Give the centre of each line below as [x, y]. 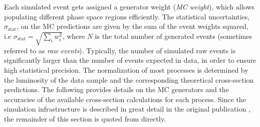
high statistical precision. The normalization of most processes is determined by [126, 69]
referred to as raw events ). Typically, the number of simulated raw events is [120, 50]
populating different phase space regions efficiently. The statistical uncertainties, [127, 16]
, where [74, 36]
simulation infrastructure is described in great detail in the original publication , [127, 109]
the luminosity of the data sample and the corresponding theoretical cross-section [129, 79]
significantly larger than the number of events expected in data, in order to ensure [130, 60]
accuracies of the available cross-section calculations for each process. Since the [125, 99]
